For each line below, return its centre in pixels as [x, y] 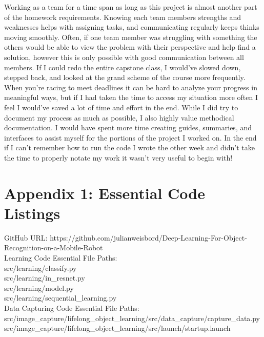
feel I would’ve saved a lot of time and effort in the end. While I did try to [121, 107]
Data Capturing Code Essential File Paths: [72, 308]
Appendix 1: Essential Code [105, 193]
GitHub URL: [26, 237]
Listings [32, 213]
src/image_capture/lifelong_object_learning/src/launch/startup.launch [117, 328]
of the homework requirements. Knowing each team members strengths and [123, 17]
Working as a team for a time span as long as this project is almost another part [131, 7]
